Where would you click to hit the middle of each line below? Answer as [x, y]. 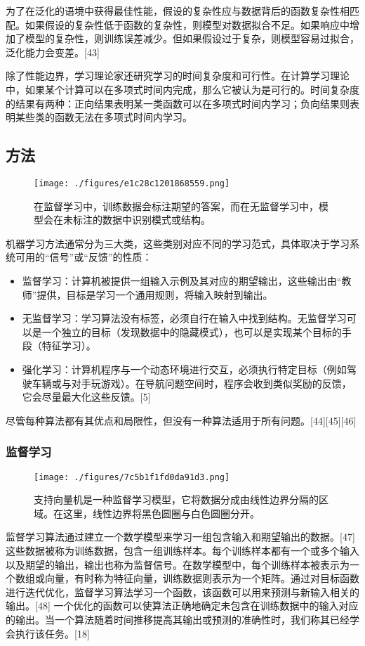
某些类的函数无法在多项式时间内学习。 [104, 117]
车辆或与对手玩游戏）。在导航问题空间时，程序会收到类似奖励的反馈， [192, 383]
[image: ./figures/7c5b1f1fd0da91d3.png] [132, 477]
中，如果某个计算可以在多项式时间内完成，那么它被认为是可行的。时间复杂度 [182, 89]
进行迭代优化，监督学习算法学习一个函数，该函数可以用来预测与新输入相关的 [182, 592]
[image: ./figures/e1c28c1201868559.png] [132, 183]
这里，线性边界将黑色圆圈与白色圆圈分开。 [161, 513]
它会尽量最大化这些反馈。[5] [86, 397]
